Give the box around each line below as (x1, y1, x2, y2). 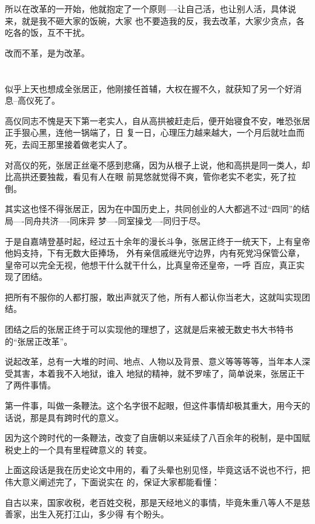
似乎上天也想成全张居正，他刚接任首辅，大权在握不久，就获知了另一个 (5, 82, 285, 95)
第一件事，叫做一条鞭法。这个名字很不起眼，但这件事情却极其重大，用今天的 (5, 399, 310, 412)
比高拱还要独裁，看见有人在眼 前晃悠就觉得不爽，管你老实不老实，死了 (5, 170, 288, 183)
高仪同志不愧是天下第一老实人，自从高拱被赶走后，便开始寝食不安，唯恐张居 (5, 114, 310, 127)
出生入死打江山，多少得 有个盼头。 (30, 508, 169, 520)
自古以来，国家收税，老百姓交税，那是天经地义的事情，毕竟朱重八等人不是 (5, 496, 302, 508)
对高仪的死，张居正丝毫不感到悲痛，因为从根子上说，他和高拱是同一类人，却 (5, 158, 310, 171)
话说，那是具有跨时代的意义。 (5, 411, 124, 423)
